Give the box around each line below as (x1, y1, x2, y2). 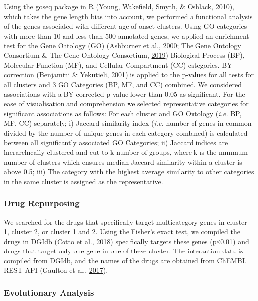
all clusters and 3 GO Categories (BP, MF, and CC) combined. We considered (4, 79, 242, 89)
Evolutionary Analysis (4, 286, 94, 298)
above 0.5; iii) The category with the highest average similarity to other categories (4, 166, 254, 177)
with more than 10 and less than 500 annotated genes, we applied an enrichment (4, 30, 249, 41)
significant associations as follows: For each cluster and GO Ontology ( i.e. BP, (4, 108, 242, 118)
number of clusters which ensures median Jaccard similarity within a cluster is (4, 156, 242, 167)
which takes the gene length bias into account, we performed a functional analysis (4, 11, 253, 21)
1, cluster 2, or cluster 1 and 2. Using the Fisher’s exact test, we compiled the (4, 226, 240, 237)
